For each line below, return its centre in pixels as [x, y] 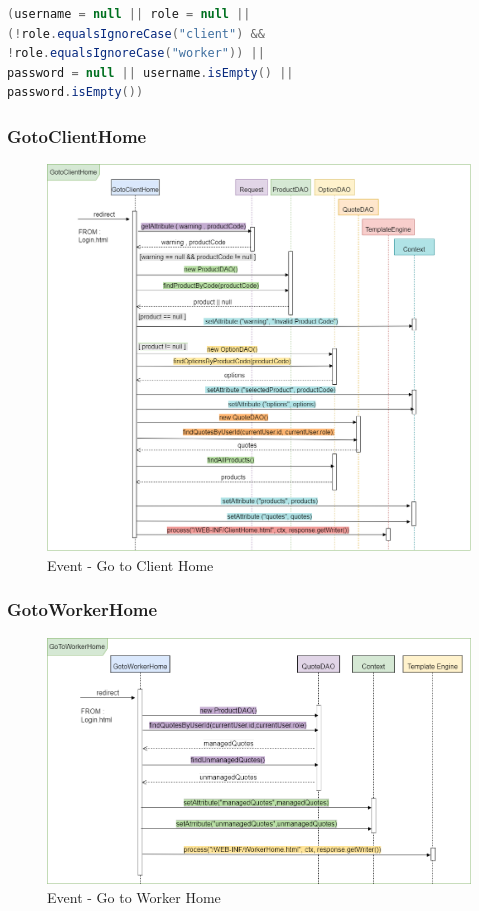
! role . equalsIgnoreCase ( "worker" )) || [136, 53]
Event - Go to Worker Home [134, 897]
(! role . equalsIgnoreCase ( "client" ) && [136, 33]
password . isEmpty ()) [75, 92]
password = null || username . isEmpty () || [150, 72]
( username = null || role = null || [129, 14]
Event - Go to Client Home [130, 564]
